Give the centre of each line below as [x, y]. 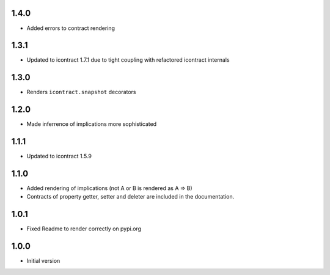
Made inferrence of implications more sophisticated [92, 124]
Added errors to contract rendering [71, 28]
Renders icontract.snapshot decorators [81, 92]
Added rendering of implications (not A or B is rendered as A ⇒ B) [109, 188]
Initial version [43, 261]
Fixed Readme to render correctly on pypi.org [84, 229]
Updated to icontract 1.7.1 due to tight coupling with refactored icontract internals [128, 60]
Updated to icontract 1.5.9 [59, 156]
